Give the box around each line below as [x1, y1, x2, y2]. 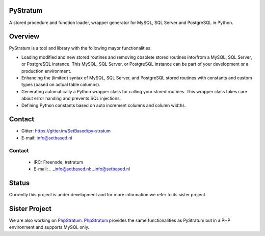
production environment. [21, 68, 71, 74]
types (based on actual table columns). [21, 81, 101, 88]
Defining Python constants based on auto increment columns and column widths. [21, 102, 186, 108]
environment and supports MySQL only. [9, 224, 90, 230]
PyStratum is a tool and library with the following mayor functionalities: [9, 45, 152, 51]
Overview [9, 32, 40, 41]
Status [9, 179, 30, 187]
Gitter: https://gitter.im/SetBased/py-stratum [21, 128, 111, 134]
